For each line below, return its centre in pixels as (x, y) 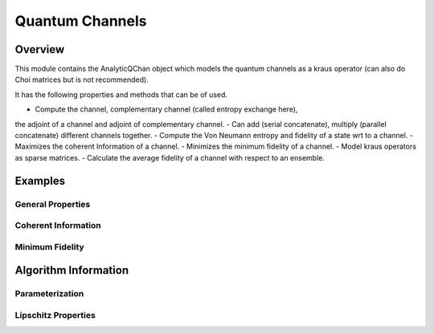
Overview (40, 49)
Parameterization (49, 294)
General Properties (53, 204)
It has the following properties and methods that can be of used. (121, 94)
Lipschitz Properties (55, 315)
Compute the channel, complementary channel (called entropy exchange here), (166, 109)
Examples (40, 181)
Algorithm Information (72, 270)
